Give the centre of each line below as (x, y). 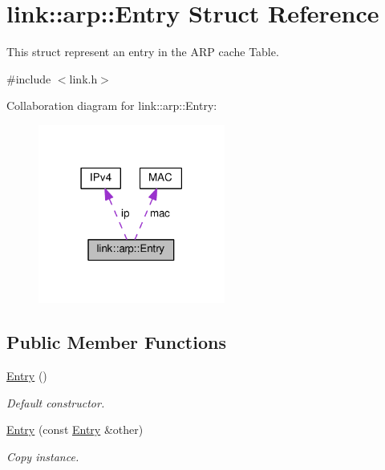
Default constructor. (56, 402)
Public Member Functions (116, 342)
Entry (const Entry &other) (75, 429)
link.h (83, 78)
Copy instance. (43, 456)
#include (29, 78)
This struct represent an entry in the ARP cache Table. (143, 52)
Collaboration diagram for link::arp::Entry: (112, 105)
